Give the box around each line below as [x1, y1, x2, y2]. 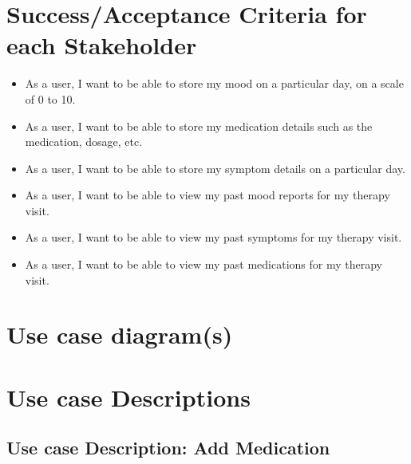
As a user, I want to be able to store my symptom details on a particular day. [25, 159, 405, 176]
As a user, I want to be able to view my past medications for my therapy [25, 256, 382, 273]
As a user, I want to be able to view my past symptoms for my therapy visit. [25, 229, 402, 246]
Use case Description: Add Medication [6, 435, 330, 460]
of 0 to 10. [25, 90, 76, 107]
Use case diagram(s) [6, 318, 233, 351]
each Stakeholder [6, 29, 197, 61]
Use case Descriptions [6, 380, 251, 413]
